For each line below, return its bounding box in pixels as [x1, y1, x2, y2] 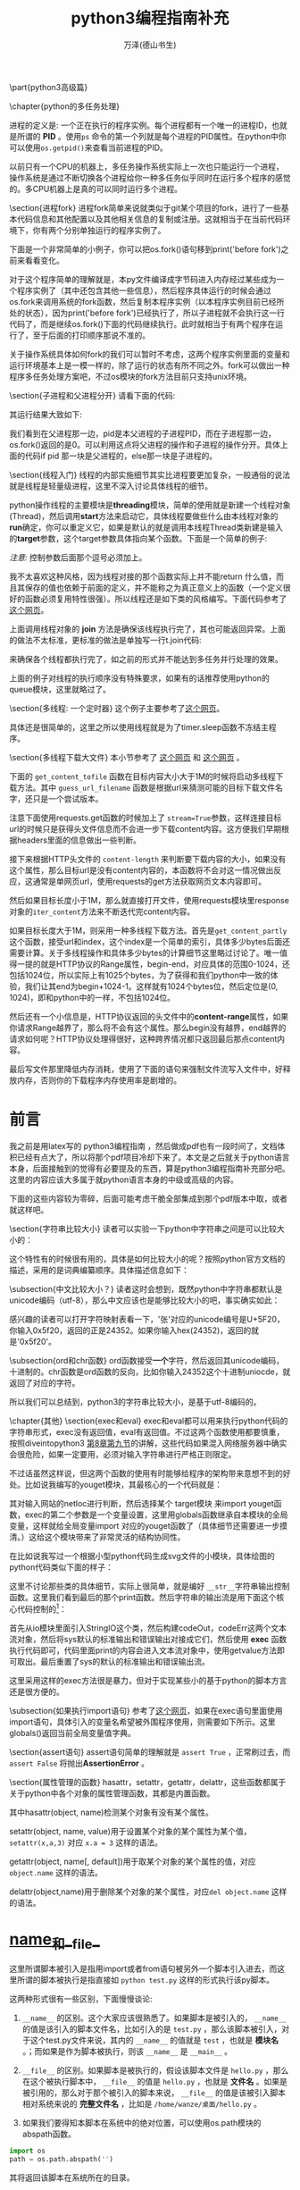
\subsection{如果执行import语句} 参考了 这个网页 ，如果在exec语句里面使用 [9, 1705, 283, 1716]
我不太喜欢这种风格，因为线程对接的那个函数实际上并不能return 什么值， [9, 571, 277, 582]
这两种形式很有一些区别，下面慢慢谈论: [9, 1993, 154, 2004]
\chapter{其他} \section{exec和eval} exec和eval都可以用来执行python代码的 [9, 1415, 288, 1426]
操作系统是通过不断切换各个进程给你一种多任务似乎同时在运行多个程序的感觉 [9, 172, 291, 183]
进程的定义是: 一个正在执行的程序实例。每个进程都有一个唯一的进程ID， [9, 120, 272, 130]
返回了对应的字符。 [9, 1377, 80, 1388]
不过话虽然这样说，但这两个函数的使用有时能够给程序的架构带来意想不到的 [9, 1467, 283, 1479]
